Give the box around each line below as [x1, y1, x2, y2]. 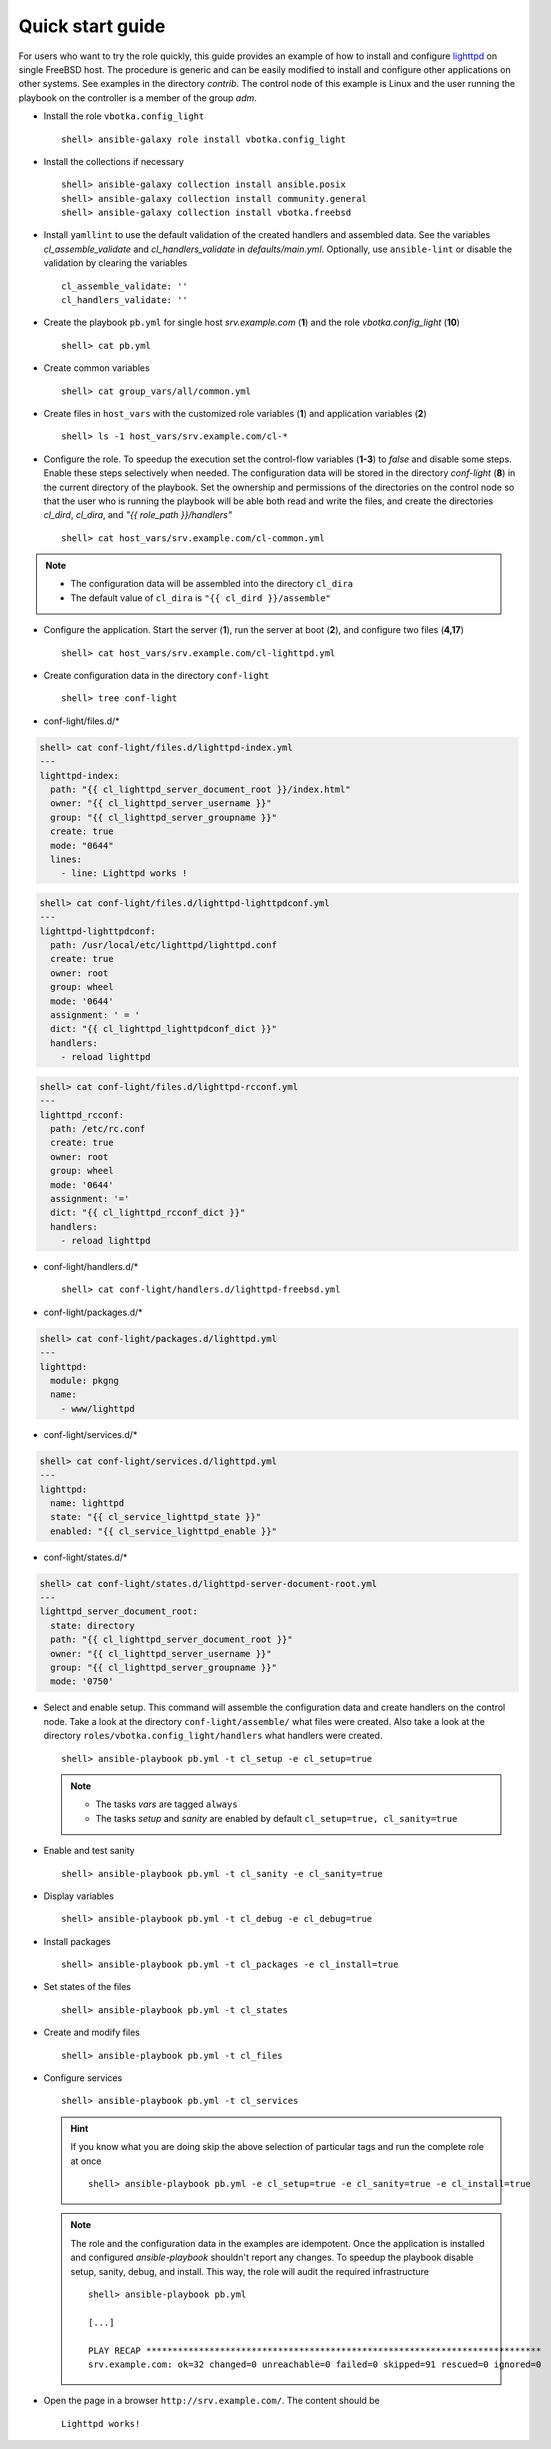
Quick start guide [18, 15, 166, 37]
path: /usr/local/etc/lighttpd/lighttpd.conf [50, 940, 277, 951]
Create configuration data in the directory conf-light [43, 670, 270, 682]
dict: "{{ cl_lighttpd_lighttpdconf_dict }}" [50, 1023, 277, 1035]
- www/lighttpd [60, 1403, 135, 1414]
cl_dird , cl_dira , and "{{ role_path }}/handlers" [43, 509, 232, 521]
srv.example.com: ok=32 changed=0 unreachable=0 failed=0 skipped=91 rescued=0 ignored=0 [88, 2358, 542, 2370]
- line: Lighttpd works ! [60, 868, 188, 879]
